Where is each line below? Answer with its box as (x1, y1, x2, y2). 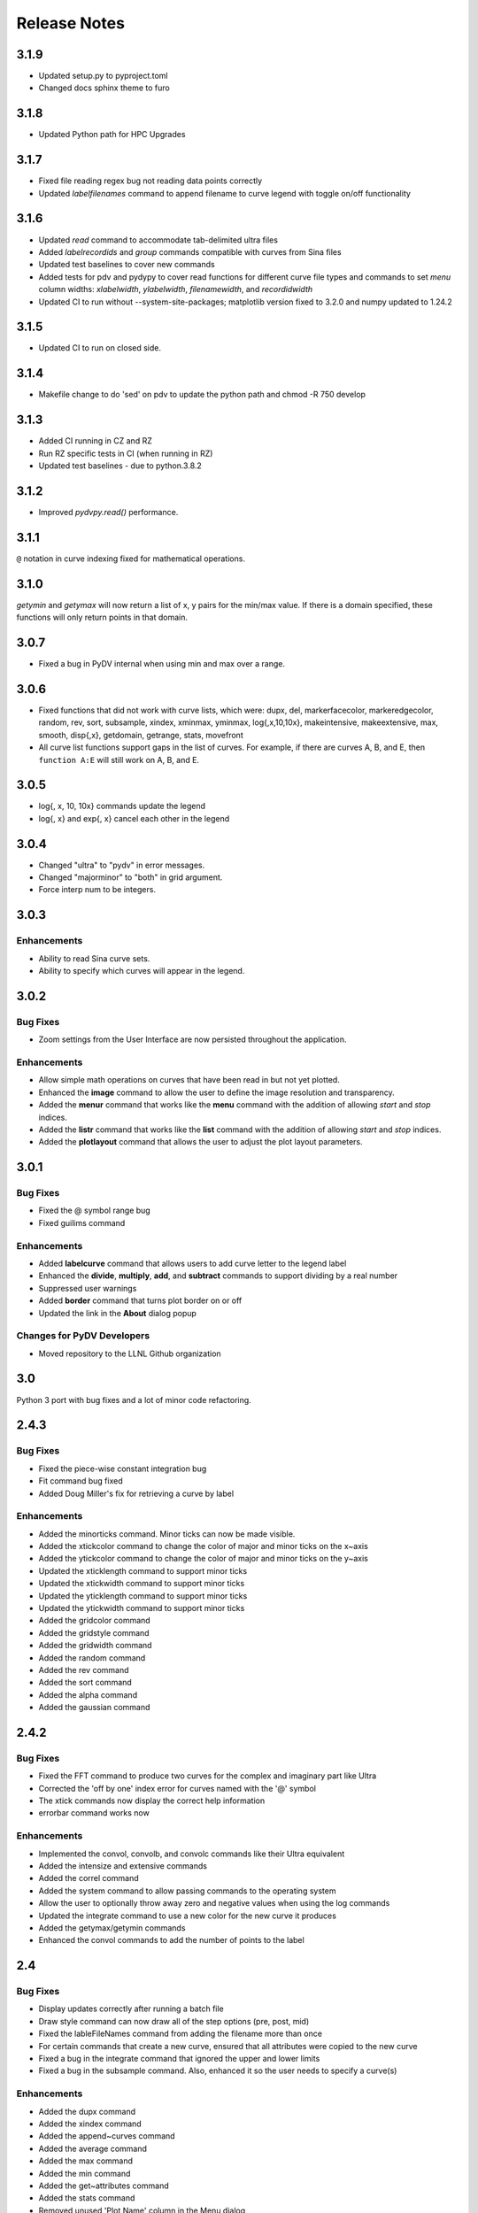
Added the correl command (38, 1873, 139, 1884)
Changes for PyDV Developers (16, 1330, 150, 1342)
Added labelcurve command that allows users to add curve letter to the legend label (38, 1258, 347, 1268)
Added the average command (38, 2143, 148, 2154)
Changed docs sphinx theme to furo (38, 82, 170, 93)
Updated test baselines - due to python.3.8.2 (38, 460, 203, 471)
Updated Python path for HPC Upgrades (38, 129, 186, 140)
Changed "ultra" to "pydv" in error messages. (38, 860, 205, 870)
